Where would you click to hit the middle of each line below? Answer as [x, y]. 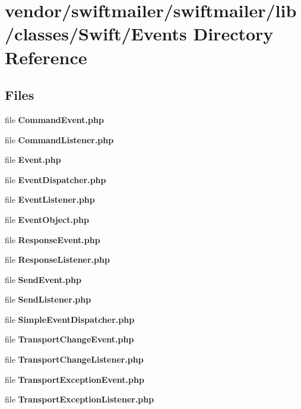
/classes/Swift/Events [96, 34]
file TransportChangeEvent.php [69, 339]
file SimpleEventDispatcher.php [70, 319]
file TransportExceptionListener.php [80, 399]
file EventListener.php [50, 199]
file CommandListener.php [59, 139]
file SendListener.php [48, 299]
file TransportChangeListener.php [74, 359]
